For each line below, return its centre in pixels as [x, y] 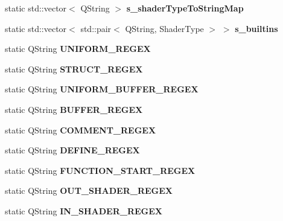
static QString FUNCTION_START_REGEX [100, 170]
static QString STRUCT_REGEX [74, 69]
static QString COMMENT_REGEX [81, 130]
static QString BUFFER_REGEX [74, 109]
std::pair [96, 28]
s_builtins [256, 28]
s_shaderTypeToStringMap [185, 8]
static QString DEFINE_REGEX [72, 150]
